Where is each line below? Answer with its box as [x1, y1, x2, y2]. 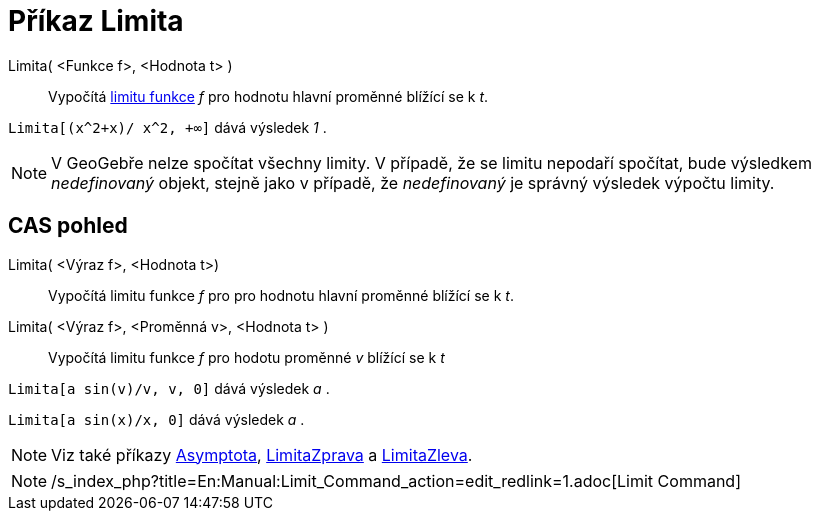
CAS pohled [8, 213, 128, 239]
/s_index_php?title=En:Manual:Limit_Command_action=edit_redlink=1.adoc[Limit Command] [51, 470, 741, 491]
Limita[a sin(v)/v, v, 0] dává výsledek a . [8, 379, 330, 397]
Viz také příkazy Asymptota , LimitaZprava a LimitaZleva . [51, 444, 473, 465]
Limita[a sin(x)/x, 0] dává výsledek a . [8, 410, 305, 428]
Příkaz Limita [8, 4, 184, 38]
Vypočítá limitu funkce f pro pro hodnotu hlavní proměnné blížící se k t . [48, 286, 514, 304]
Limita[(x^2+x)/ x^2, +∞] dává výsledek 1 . [8, 118, 327, 136]
